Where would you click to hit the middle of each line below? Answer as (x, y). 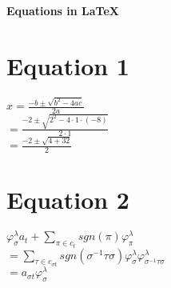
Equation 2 (68, 200)
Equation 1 (68, 65)
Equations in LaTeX (63, 10)
